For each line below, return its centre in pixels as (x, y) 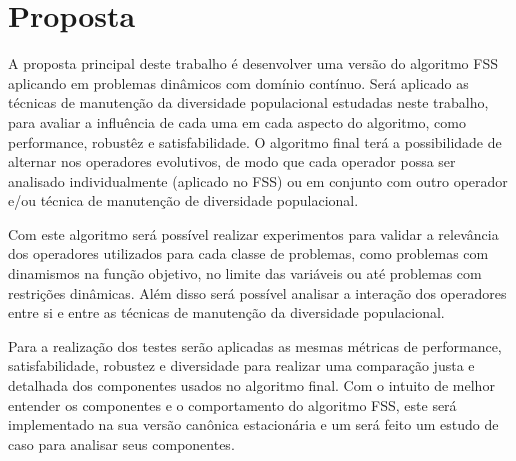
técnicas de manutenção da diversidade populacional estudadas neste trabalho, (248, 102)
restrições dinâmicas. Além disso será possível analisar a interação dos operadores (257, 292)
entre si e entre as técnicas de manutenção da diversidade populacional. (226, 312)
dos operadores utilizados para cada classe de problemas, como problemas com (248, 253)
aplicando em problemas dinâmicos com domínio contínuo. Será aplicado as (238, 82)
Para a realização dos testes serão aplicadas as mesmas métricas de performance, (255, 345)
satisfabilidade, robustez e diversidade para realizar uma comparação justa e (241, 365)
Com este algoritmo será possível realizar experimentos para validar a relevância (253, 233)
